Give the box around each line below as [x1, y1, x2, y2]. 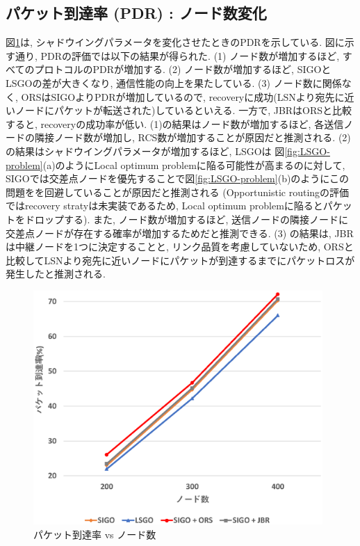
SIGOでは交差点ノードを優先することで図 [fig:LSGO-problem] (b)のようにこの [6, 171, 350, 186]
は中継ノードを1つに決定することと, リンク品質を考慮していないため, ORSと [6, 239, 354, 254]
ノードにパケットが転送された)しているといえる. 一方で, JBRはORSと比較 [15, 103, 352, 118]
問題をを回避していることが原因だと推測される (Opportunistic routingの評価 [6, 184, 350, 199]
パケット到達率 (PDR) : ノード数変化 [6, 2, 267, 24]
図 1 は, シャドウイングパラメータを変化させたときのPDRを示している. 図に [6, 35, 345, 49]
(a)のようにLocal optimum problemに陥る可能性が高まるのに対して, [42, 157, 345, 172]
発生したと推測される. [6, 266, 106, 281]
